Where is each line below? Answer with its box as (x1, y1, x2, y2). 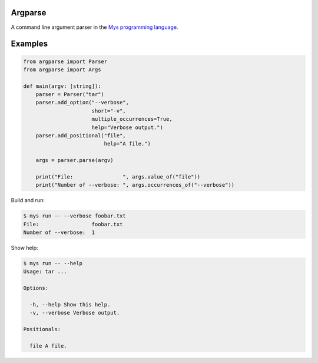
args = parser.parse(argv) (35, 157, 114, 164)
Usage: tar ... (23, 268, 67, 275)
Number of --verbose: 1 (23, 229, 95, 236)
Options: (23, 285, 49, 292)
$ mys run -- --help (23, 260, 82, 267)
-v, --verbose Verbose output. (29, 309, 120, 316)
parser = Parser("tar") (35, 91, 104, 98)
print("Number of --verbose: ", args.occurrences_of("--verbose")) (35, 181, 235, 189)
